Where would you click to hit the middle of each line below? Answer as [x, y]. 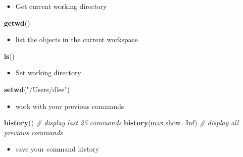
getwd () [17, 23]
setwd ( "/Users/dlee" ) [37, 89]
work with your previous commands [70, 106]
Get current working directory [61, 6]
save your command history [57, 149]
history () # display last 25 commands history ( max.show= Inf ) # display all [121, 123]
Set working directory [48, 73]
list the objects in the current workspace [77, 39]
